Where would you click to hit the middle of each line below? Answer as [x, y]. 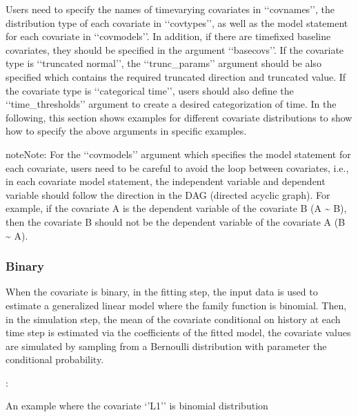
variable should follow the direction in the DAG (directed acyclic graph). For [168, 194]
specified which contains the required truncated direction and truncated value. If [176, 76]
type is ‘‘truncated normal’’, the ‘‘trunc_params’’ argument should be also [163, 63]
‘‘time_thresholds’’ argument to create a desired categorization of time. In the [171, 104]
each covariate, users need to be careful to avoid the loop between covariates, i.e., [177, 167]
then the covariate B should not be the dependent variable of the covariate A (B [176, 221]
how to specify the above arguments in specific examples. [126, 131]
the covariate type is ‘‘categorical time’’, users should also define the [150, 90]
